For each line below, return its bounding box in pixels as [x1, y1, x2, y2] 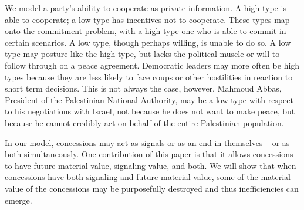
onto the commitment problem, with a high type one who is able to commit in [5, 25, 286, 37]
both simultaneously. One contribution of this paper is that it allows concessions [5, 148, 293, 160]
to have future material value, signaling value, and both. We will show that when [5, 159, 296, 171]
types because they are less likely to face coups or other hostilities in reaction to [5, 70, 293, 83]
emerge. [5, 194, 32, 206]
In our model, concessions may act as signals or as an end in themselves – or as [5, 136, 290, 148]
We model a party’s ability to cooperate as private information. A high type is [5, 2, 286, 13]
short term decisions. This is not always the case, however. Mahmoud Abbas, [5, 82, 282, 94]
